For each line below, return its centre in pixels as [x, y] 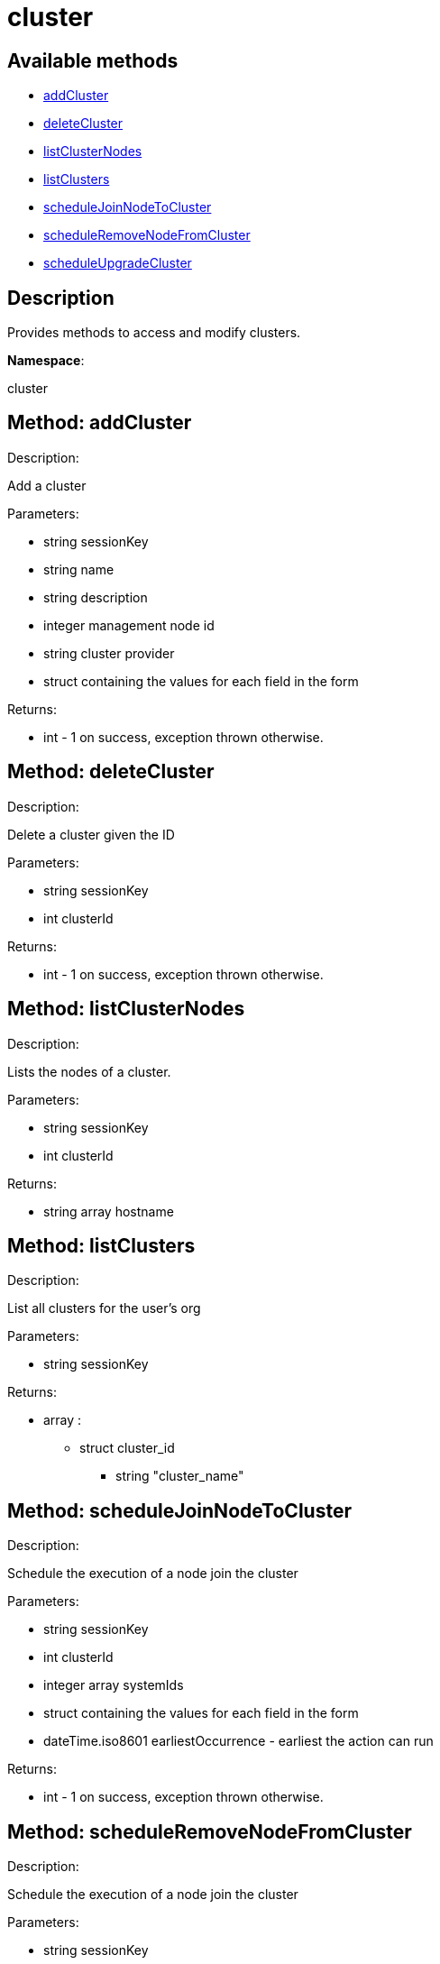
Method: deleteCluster [111, 772]
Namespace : [46, 361]
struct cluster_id [127, 1448]
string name [79, 569]
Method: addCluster [100, 423]
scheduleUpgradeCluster [118, 263]
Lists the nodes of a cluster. [89, 1071]
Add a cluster [47, 485]
